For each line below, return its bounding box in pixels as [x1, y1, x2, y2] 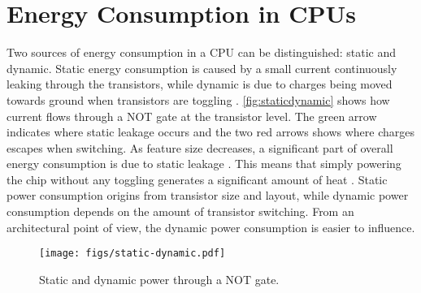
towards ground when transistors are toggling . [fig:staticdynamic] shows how [7, 91, 390, 108]
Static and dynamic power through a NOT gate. [39, 270, 280, 287]
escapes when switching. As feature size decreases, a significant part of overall [7, 139, 393, 156]
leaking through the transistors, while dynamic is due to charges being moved [7, 75, 393, 93]
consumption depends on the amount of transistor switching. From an [7, 203, 354, 220]
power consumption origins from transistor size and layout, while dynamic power [7, 187, 409, 204]
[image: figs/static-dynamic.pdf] [39, 248, 226, 260]
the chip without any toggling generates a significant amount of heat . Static [7, 170, 388, 187]
